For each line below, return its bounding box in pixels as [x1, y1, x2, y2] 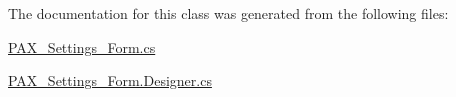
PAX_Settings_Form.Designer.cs [8, 70, 212, 91]
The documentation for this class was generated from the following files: [8, 3, 449, 23]
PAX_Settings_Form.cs [8, 36, 156, 57]
